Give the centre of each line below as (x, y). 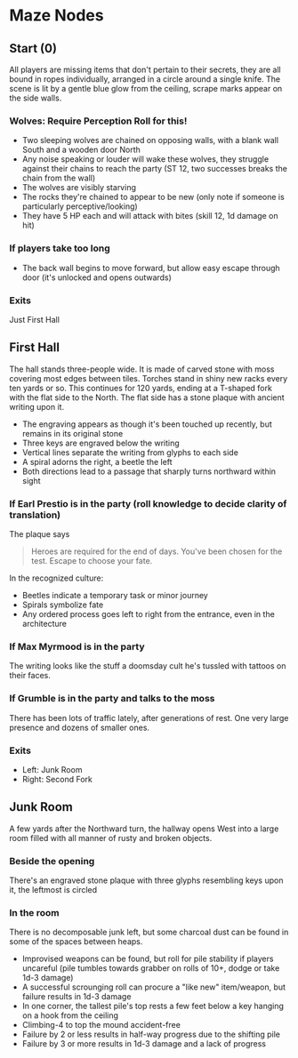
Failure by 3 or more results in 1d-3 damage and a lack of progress (144, 1044)
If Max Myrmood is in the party (77, 646)
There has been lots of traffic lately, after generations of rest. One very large (149, 717)
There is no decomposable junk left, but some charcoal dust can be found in (149, 932)
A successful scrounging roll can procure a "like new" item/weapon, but (154, 987)
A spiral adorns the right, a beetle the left (97, 461)
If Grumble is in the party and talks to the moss (112, 699)
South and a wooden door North (81, 150)
